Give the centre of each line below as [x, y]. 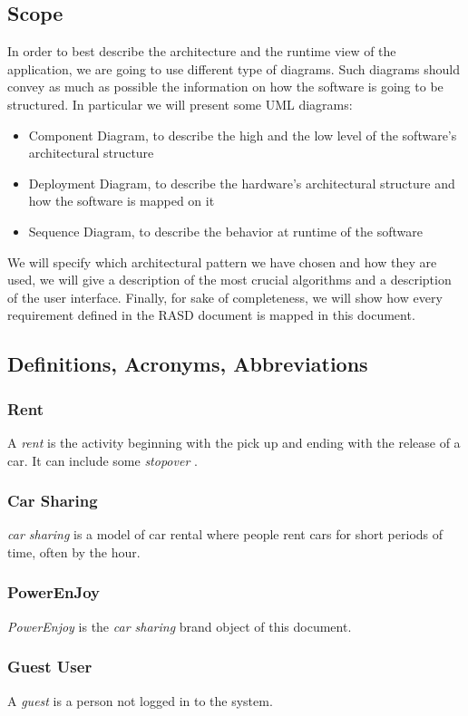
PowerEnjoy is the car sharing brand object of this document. [180, 626]
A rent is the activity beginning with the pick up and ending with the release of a [234, 442]
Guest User [50, 667]
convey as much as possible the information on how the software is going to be [225, 87]
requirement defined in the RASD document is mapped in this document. [211, 315]
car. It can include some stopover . [102, 460]
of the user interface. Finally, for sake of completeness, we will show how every [225, 297]
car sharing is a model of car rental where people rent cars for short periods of [225, 534]
